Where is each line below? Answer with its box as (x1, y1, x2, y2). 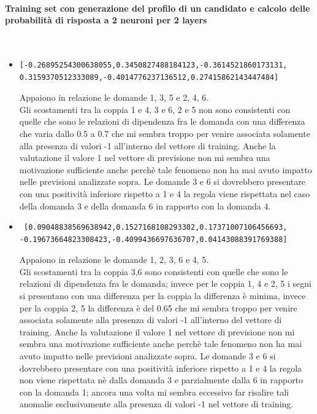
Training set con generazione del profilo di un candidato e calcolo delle (5, 1, 310, 14)
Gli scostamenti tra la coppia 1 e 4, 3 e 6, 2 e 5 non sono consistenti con (19, 103, 291, 115)
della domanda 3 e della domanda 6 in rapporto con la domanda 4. (19, 199, 271, 212)
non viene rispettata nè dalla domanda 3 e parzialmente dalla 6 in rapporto (19, 373, 304, 386)
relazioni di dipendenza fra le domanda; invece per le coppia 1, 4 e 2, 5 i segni (19, 277, 311, 290)
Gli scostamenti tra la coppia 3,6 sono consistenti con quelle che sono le (19, 265, 288, 278)
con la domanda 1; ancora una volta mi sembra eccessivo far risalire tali (19, 385, 289, 398)
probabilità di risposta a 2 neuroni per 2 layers (5, 14, 207, 26)
